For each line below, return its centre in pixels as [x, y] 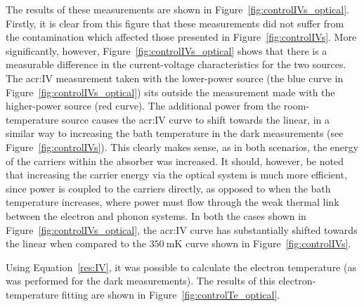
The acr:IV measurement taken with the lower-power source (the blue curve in [175, 78]
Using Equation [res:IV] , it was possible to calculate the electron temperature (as [181, 267]
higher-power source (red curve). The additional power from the [143, 106]
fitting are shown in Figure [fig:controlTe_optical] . [171, 294]
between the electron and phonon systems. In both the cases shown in [156, 215]
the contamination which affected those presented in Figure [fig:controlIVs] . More [181, 37]
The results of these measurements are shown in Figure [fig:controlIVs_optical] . [177, 9]
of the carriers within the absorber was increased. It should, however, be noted [175, 161]
